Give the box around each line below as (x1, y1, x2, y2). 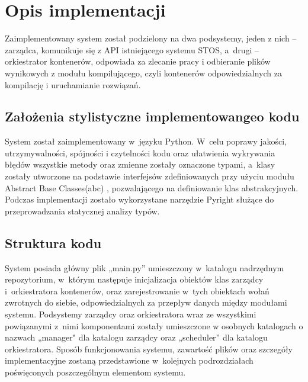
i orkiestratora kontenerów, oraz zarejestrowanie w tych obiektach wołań (5, 284, 269, 297)
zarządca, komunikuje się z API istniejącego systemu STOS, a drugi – (5, 43, 259, 56)
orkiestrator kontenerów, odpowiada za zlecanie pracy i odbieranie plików (5, 55, 271, 68)
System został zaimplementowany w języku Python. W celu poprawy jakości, (5, 135, 287, 147)
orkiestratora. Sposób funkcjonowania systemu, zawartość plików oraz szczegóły (5, 342, 293, 355)
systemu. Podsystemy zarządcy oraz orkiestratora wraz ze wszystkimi (5, 308, 256, 320)
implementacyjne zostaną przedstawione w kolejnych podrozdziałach (5, 354, 254, 367)
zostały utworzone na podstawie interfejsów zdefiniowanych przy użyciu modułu (5, 170, 294, 182)
